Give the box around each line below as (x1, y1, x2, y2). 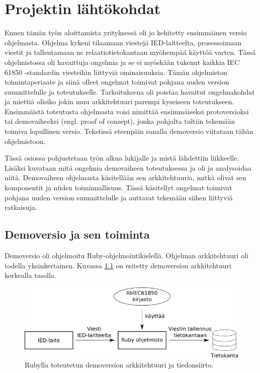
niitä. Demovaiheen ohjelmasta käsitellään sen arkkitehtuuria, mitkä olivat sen (5, 172, 246, 183)
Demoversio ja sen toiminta (5, 227, 150, 242)
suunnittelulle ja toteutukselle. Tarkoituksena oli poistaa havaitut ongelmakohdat (5, 86, 255, 97)
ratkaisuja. (5, 202, 37, 212)
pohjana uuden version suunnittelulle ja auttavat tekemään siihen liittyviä (5, 192, 233, 202)
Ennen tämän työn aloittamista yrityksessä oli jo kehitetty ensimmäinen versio (5, 27, 247, 38)
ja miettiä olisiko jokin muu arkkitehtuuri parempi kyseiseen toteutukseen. (5, 96, 234, 107)
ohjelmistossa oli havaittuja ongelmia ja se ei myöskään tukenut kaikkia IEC (5, 56, 240, 67)
